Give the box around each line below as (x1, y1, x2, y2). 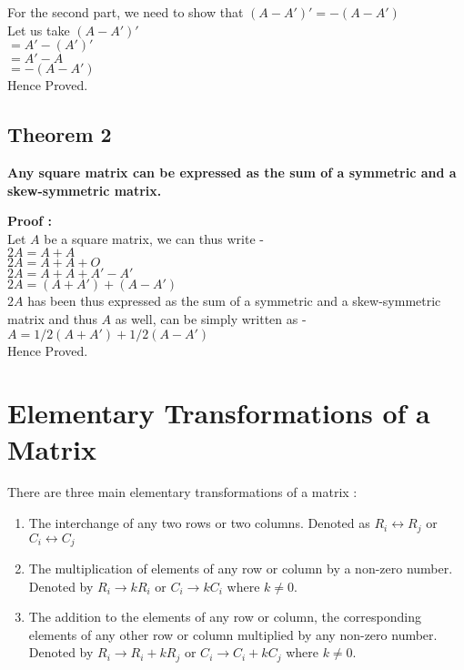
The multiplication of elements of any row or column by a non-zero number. (28, 558, 453, 577)
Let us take (7, 20, 70, 39)
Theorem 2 (7, 120, 112, 148)
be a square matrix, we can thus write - (44, 228, 264, 248)
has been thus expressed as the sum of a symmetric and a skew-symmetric (27, 291, 441, 310)
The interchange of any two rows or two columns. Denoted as (28, 513, 370, 533)
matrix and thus (7, 309, 97, 328)
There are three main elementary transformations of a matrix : (7, 482, 358, 502)
